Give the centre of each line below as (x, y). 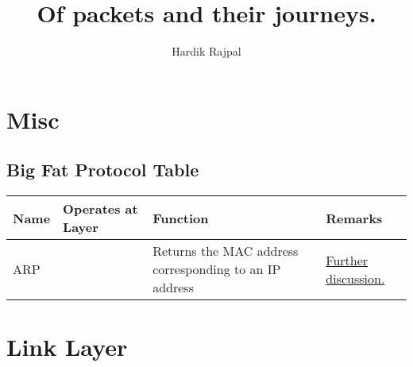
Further (347, 260)
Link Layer (67, 347)
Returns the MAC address (226, 251)
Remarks (354, 218)
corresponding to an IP (217, 269)
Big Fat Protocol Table (103, 170)
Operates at (100, 209)
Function (181, 218)
